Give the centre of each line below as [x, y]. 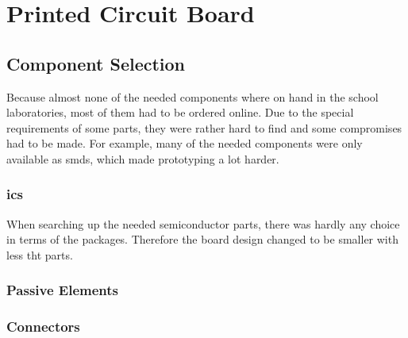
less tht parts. [40, 254]
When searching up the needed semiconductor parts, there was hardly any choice [203, 223]
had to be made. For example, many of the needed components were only [185, 143]
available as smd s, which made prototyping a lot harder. [143, 158]
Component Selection [96, 63]
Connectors [43, 326]
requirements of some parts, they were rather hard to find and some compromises [204, 127]
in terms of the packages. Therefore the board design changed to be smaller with [202, 239]
